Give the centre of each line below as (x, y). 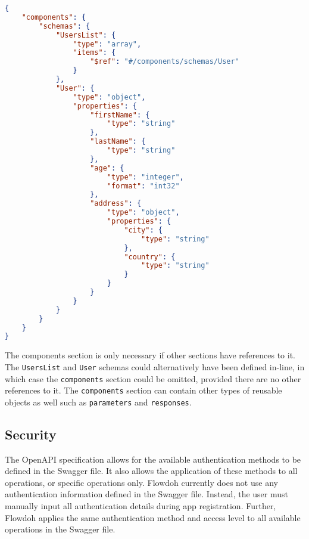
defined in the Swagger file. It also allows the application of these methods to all (151, 471)
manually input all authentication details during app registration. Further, (141, 506)
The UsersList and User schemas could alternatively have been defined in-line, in (155, 366)
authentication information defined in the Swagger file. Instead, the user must (146, 494)
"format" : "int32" (143, 186)
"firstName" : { (120, 115)
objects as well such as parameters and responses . (98, 402)
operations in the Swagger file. (60, 529)
